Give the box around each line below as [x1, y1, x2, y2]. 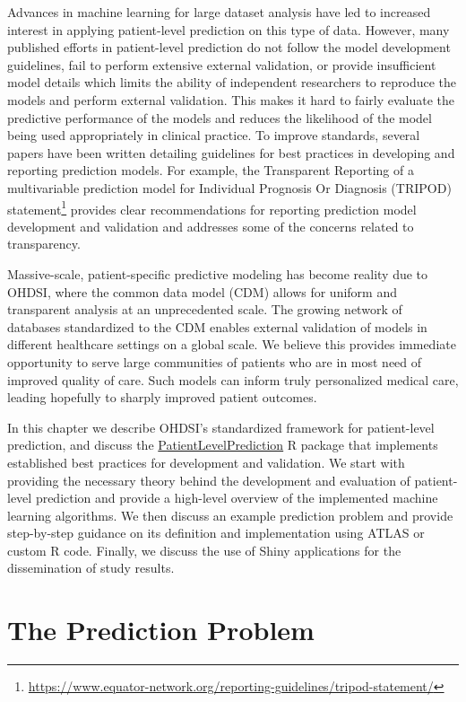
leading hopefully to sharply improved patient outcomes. [7, 388, 317, 407]
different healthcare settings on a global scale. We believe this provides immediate [7, 335, 456, 354]
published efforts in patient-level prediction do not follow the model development [7, 38, 451, 57]
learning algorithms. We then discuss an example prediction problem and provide [7, 505, 453, 524]
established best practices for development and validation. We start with [7, 452, 405, 471]
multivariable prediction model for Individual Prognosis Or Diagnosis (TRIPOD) [7, 178, 452, 197]
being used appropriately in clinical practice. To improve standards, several [7, 126, 420, 145]
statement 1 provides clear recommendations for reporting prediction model [7, 197, 417, 218]
